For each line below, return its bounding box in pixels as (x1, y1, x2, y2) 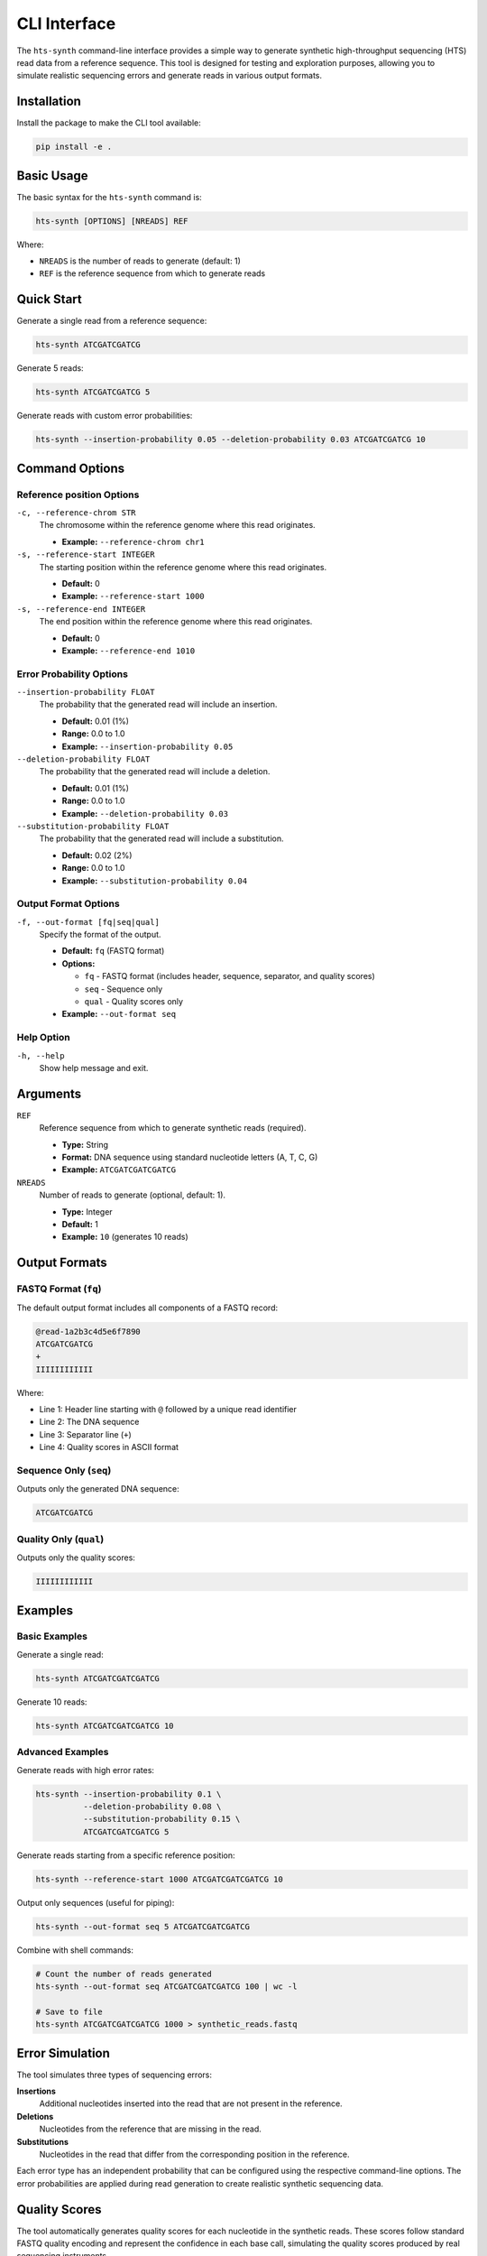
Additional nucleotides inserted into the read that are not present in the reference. (39, 2098, 343, 2109)
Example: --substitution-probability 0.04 (61, 875, 248, 886)
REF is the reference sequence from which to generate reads (39, 268, 266, 279)
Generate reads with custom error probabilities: (16, 411, 193, 421)
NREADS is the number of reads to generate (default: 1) (39, 255, 241, 266)
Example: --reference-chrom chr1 (61, 536, 205, 547)
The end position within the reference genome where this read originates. (39, 616, 313, 627)
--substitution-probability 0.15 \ (82, 1814, 241, 1825)
